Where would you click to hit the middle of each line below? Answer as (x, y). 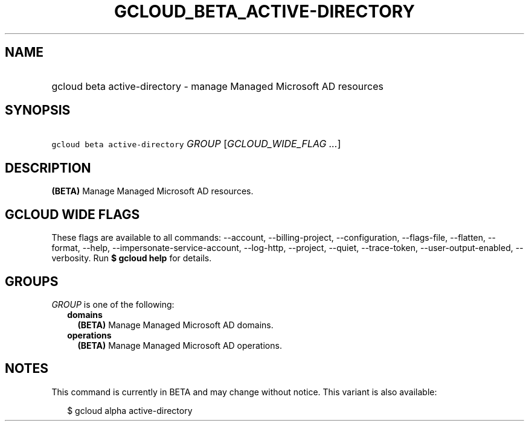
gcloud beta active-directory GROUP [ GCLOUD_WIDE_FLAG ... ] (196, 144)
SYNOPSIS (38, 110)
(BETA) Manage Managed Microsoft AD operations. (180, 345)
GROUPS (32, 281)
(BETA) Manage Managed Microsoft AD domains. (175, 325)
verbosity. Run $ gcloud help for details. (132, 258)
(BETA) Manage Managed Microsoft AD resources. (152, 191)
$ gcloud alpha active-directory (130, 410)
